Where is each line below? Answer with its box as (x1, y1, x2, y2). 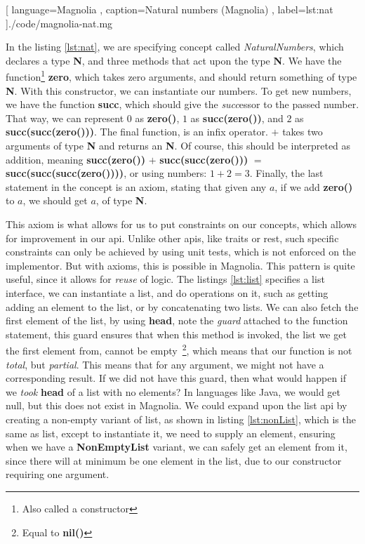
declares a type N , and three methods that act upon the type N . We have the (6, 53, 342, 67)
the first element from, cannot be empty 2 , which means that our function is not (6, 341, 352, 357)
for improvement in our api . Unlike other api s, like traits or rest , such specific (6, 230, 339, 245)
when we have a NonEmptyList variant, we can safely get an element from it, (6, 439, 347, 454)
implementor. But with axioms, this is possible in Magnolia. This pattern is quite (6, 258, 355, 272)
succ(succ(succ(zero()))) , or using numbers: (6, 166, 207, 180)
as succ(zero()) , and (190, 110, 284, 125)
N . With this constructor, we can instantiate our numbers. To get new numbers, (6, 83, 352, 98)
